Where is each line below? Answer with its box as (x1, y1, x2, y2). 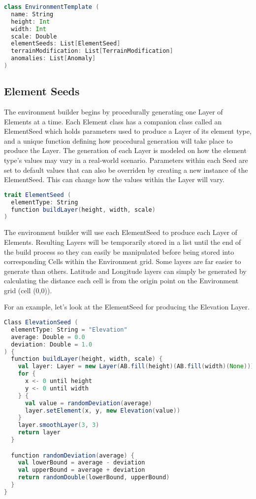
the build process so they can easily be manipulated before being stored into (4, 246, 234, 257)
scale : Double (11, 33, 57, 40)
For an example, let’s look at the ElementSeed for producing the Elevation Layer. (4, 302, 250, 312)
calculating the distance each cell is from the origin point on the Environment (4, 275, 239, 286)
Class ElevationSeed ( (4, 319, 78, 326)
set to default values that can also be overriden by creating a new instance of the (4, 164, 248, 175)
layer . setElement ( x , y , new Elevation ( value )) (25, 407, 181, 414)
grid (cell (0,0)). (4, 285, 52, 295)
